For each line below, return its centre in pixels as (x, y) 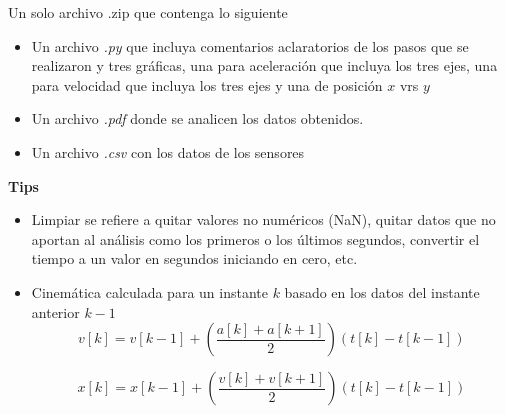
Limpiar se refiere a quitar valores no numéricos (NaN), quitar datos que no (263, 219)
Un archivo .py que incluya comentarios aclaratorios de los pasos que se (250, 45)
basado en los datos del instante (382, 291)
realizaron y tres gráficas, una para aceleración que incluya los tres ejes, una (264, 65)
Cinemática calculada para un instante (149, 291)
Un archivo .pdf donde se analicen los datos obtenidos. (197, 118)
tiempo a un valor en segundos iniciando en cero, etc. (194, 258)
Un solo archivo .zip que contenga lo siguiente (148, 12)
